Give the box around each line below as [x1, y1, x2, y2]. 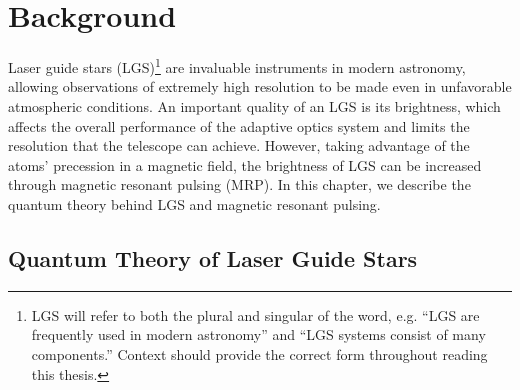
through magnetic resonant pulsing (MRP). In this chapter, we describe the [8, 174, 471, 195]
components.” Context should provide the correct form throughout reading [31, 343, 488, 364]
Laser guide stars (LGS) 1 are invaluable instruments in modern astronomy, [8, 54, 466, 77]
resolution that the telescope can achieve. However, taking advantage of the [8, 135, 470, 156]
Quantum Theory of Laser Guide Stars [8, 242, 418, 273]
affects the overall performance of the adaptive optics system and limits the [8, 115, 470, 136]
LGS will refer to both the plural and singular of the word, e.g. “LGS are [31, 304, 480, 325]
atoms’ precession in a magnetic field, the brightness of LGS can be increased [8, 154, 482, 175]
